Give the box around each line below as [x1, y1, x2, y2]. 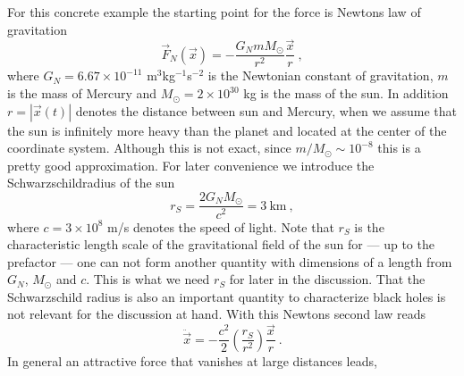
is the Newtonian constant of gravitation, [207, 66, 434, 85]
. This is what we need [86, 270, 210, 288]
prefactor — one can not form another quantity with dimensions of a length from [7, 252, 452, 271]
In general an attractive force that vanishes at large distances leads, [7, 351, 377, 370]
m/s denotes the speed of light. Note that [107, 217, 334, 236]
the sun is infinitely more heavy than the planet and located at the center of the [7, 121, 447, 139]
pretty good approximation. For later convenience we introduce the [7, 155, 375, 174]
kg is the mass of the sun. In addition [243, 84, 449, 103]
